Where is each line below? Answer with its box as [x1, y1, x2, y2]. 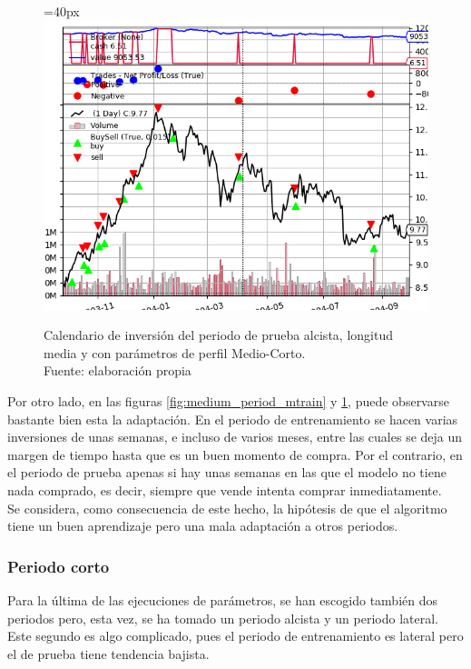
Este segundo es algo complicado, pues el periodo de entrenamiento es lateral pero [7, 626, 464, 645]
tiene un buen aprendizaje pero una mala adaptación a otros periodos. [7, 516, 398, 535]
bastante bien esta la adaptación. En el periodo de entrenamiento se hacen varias [7, 409, 458, 428]
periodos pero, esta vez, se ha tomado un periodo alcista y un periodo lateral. [7, 608, 438, 627]
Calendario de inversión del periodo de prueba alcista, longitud [44, 325, 393, 344]
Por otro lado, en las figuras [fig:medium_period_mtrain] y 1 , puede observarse [7, 391, 449, 410]
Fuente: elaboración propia [44, 361, 191, 380]
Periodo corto [7, 554, 110, 577]
